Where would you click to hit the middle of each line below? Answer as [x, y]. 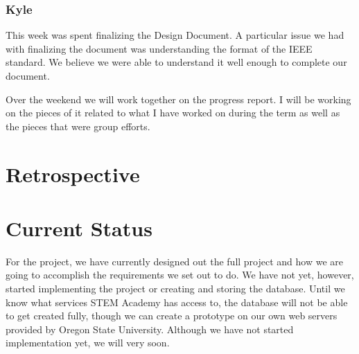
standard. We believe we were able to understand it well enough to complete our [176, 62]
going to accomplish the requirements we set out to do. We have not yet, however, [180, 275]
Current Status [79, 228]
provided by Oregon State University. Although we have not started [150, 329]
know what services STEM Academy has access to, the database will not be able [177, 302]
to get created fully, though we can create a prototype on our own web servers [172, 316]
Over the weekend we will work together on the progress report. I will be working [178, 99]
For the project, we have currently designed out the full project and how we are [175, 261]
